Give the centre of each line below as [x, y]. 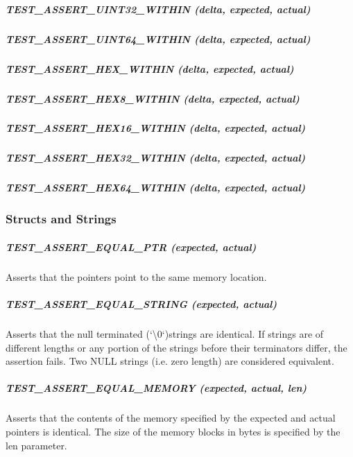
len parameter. [36, 445]
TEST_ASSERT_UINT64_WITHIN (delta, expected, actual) [158, 38]
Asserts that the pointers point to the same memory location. [136, 276]
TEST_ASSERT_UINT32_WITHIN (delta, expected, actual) [158, 9]
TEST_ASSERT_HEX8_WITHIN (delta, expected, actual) [153, 98]
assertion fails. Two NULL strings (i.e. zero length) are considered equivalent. [170, 361]
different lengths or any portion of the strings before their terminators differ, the [176, 347]
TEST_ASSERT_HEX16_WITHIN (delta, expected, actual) [156, 128]
